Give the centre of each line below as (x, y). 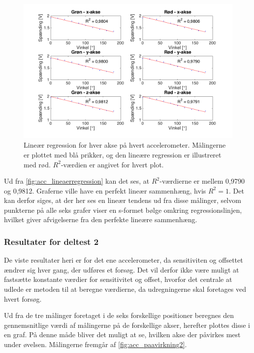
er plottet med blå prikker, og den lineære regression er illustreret (123, 154)
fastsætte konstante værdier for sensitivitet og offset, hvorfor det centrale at (118, 279)
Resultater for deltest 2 (51, 241)
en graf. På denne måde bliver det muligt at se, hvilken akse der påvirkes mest (122, 334)
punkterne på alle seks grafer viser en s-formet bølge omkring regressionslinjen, (123, 210)
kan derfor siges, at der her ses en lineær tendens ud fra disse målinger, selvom (123, 200)
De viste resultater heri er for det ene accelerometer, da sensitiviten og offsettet (124, 260)
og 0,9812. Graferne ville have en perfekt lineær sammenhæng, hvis (105, 190)
